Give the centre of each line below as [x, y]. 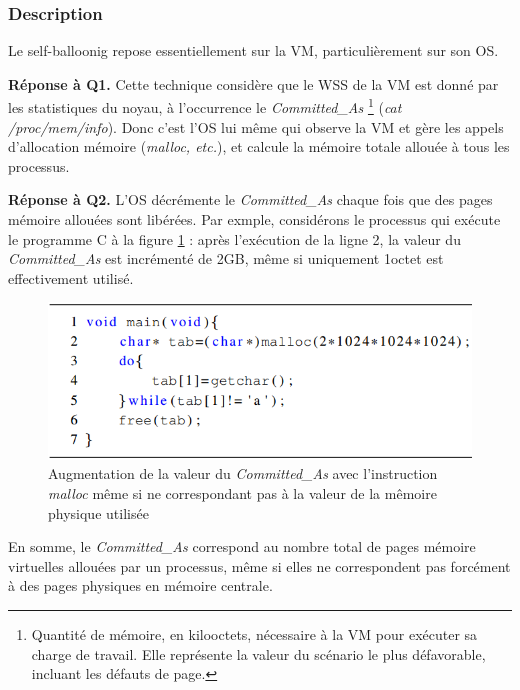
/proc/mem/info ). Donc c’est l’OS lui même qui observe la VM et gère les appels [256, 126]
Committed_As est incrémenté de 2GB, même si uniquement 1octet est [226, 258]
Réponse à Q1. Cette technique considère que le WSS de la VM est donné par [253, 83]
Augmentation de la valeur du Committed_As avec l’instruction [243, 473]
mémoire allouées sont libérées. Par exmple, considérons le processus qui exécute [254, 219]
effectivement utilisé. [71, 277]
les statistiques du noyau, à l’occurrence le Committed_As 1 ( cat [205, 106]
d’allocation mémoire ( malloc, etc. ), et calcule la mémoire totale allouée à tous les [259, 146]
